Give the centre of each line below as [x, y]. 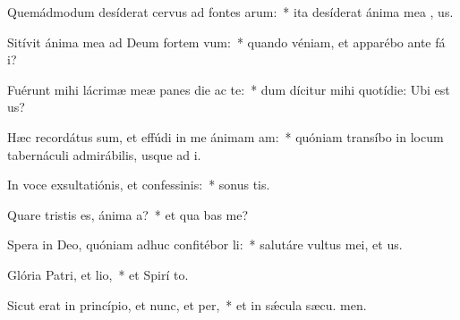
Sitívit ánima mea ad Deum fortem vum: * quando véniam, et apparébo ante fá [226, 42]
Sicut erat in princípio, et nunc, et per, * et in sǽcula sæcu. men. [187, 304]
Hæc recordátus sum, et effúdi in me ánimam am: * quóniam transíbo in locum [226, 136]
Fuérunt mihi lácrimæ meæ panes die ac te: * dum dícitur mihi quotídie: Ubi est [229, 89]
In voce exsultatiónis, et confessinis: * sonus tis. [139, 185]
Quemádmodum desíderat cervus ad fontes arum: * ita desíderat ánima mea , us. [230, 12]
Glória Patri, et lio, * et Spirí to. [98, 274]
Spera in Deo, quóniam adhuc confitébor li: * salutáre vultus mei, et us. [205, 244]
